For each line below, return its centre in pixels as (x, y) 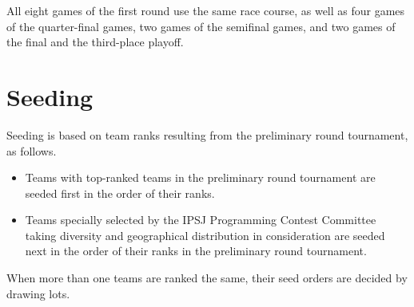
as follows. (32, 150)
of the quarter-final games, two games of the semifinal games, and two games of (201, 26)
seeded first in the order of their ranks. (120, 193)
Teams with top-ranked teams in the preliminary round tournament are (200, 177)
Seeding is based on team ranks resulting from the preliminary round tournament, (207, 134)
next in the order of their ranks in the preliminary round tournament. (196, 251)
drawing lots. (38, 293)
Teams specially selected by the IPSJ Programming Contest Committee (201, 220)
